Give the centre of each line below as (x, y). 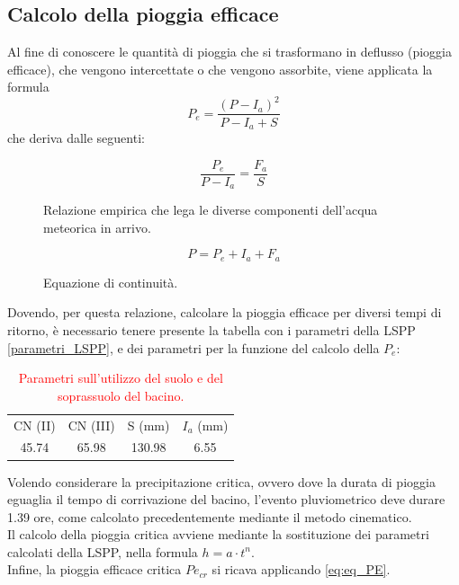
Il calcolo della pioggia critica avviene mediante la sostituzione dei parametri (218, 534)
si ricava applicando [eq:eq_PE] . (301, 569)
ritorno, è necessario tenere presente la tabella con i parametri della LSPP (211, 329)
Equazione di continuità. (111, 282)
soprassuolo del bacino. (121, 395)
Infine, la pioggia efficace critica (94, 569)
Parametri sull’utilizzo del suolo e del (121, 378)
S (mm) (148, 425)
